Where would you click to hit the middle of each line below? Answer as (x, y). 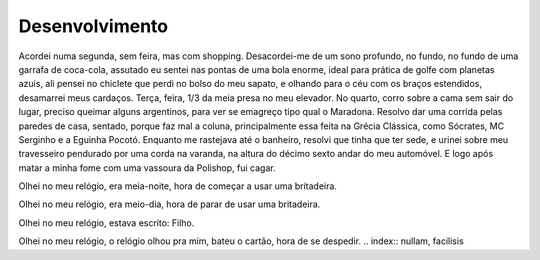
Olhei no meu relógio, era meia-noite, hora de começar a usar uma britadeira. (177, 186)
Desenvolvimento (93, 26)
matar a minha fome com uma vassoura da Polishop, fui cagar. (147, 167)
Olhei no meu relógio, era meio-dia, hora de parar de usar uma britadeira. (169, 204)
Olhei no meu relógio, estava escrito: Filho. (106, 222)
